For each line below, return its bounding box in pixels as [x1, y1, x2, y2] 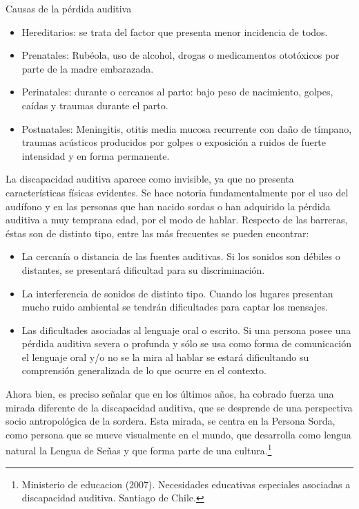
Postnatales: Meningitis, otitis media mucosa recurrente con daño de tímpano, [21, 121, 352, 136]
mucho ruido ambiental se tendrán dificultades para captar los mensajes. [21, 299, 328, 314]
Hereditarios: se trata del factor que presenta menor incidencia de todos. [21, 24, 328, 39]
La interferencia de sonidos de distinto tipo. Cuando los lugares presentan [21, 286, 333, 300]
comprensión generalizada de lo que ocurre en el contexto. [21, 363, 266, 378]
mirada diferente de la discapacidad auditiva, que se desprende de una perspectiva [6, 400, 353, 414]
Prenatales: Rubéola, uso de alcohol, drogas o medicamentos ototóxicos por [21, 48, 340, 62]
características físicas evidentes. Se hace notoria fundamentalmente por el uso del [6, 185, 349, 199]
